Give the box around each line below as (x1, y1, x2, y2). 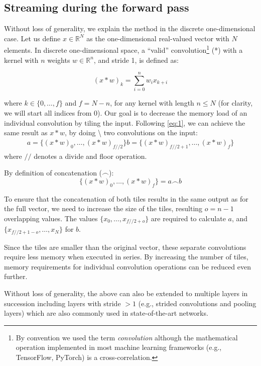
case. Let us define (4, 33, 61, 43)
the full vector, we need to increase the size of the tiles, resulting (4, 203, 203, 214)
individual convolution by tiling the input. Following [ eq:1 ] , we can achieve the (4, 117, 245, 128)
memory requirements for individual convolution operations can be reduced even (4, 261, 251, 271)
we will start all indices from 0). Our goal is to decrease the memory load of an (4, 107, 247, 118)
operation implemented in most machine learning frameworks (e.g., (16, 342, 222, 352)
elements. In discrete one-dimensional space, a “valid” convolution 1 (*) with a (4, 43, 243, 55)
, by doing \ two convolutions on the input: (64, 127, 198, 138)
